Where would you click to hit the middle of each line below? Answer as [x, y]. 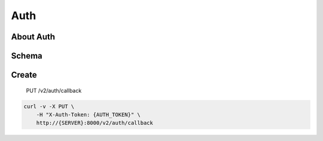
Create [24, 75]
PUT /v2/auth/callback [54, 90]
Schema [27, 56]
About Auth [33, 37]
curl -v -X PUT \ [49, 106]
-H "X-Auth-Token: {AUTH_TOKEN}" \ [88, 114]
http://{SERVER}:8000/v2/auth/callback [95, 123]
